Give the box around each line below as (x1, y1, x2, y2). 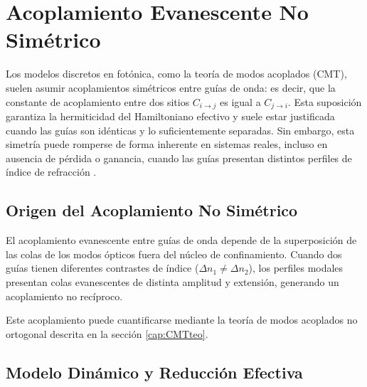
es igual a (220, 94, 261, 109)
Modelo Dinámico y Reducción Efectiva (6, 361, 303, 383)
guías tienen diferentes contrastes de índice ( (6, 260, 199, 275)
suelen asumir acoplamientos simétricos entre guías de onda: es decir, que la (6, 80, 336, 95)
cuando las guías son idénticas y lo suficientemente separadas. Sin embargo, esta (6, 122, 355, 137)
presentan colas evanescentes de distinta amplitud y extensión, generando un (6, 274, 339, 289)
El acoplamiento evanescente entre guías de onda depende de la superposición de (6, 233, 357, 248)
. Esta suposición (287, 94, 362, 109)
